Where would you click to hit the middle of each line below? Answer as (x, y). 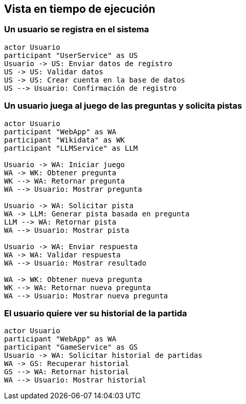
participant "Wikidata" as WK (65, 140)
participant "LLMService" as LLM (71, 148)
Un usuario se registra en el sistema (77, 29)
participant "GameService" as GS (71, 347)
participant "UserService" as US (71, 55)
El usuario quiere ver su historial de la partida (96, 313)
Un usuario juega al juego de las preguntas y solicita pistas (123, 106)
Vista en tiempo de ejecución (80, 9)
